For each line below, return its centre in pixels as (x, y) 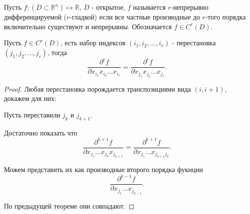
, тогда (57, 52)
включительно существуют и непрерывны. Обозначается (88, 26)
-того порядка (226, 17)
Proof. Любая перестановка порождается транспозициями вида (98, 88)
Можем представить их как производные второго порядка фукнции (103, 169)
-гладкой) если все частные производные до (135, 17)
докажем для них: (30, 98)
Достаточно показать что (41, 132)
